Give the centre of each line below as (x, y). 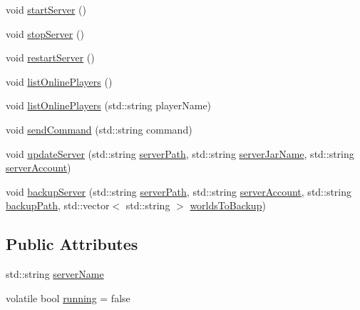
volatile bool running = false (68, 297)
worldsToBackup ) (228, 205)
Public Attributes (72, 244)
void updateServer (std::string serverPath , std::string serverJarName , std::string (180, 153)
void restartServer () (50, 57)
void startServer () (46, 9)
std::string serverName (55, 274)
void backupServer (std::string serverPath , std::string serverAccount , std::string (179, 191)
